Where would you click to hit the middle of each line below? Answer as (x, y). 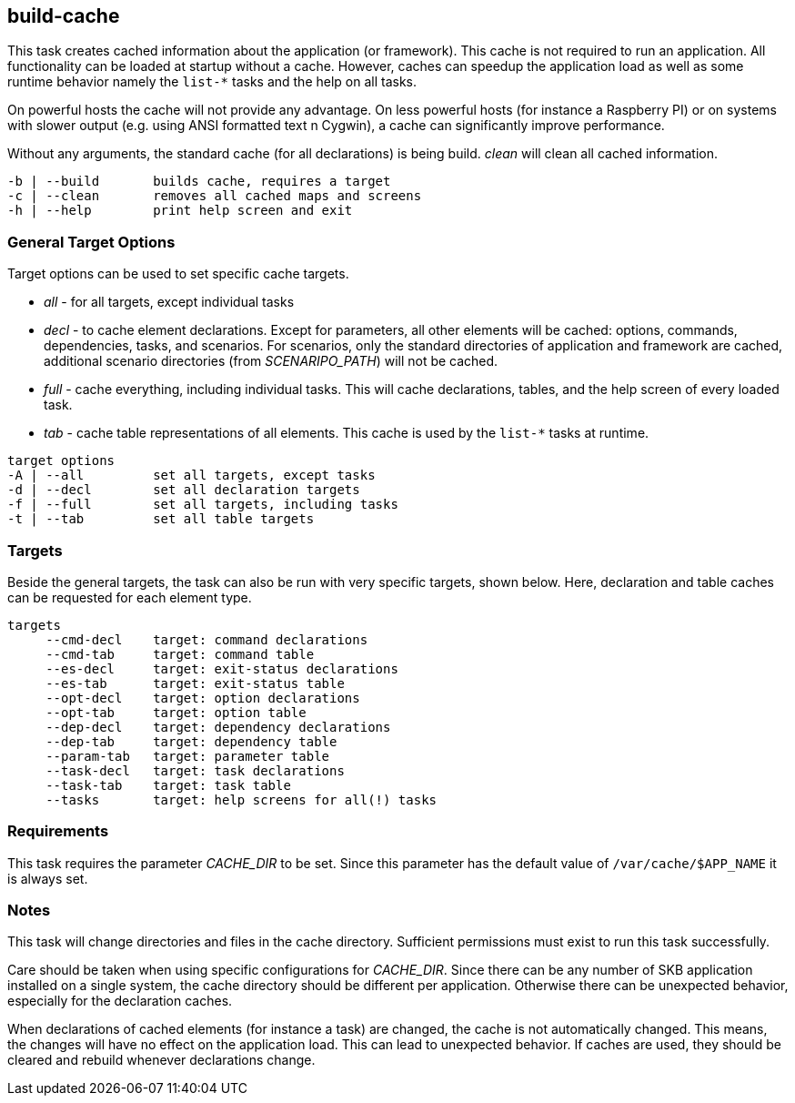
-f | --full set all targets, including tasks (203, 505)
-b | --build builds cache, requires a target (199, 182)
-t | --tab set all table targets (161, 519)
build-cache (64, 16)
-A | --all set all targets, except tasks (191, 476)
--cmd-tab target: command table (180, 654)
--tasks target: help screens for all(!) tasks (242, 799)
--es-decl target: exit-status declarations (222, 668)
